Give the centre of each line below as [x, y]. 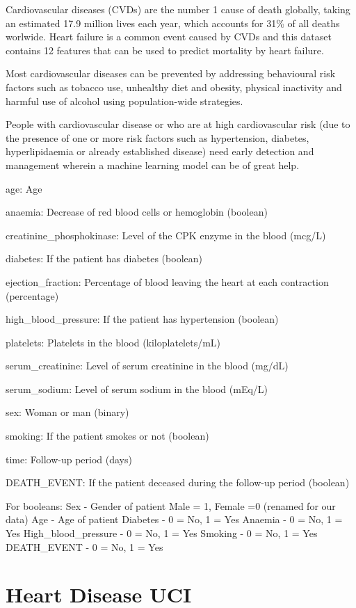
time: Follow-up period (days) [69, 459]
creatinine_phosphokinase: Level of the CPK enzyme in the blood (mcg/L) [166, 235]
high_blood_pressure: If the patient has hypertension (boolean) [142, 319]
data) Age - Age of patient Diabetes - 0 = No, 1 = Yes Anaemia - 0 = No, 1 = [174, 519]
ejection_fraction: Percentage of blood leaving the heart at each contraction [167, 281]
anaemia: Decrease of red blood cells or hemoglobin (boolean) [137, 212]
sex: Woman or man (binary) [67, 412]
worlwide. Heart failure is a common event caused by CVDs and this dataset [169, 37]
